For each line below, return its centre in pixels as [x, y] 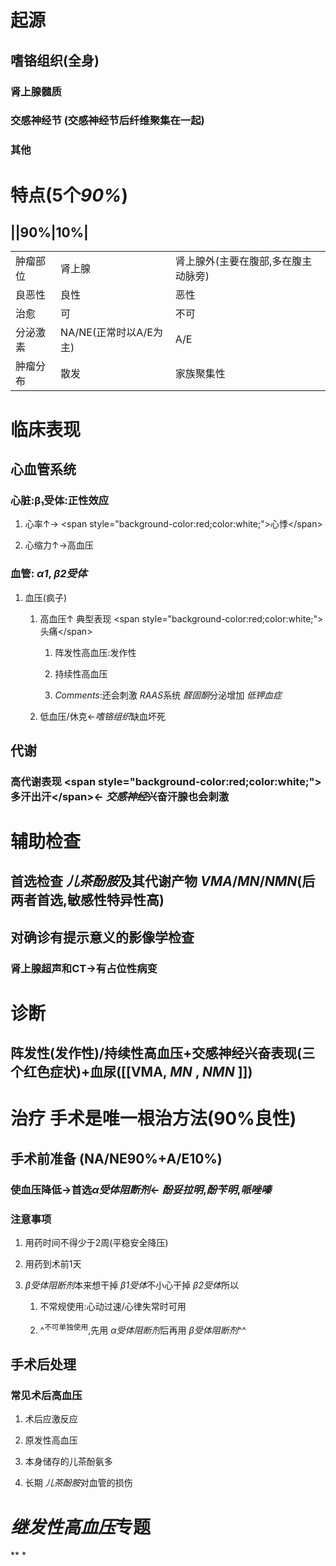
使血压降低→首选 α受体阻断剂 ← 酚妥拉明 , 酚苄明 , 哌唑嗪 [141, 1189]
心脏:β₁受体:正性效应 [60, 500]
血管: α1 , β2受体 [49, 574]
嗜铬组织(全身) [55, 60]
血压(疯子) [46, 597]
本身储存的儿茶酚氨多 [68, 1462]
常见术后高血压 [46, 1396]
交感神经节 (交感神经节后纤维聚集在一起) [107, 121]
